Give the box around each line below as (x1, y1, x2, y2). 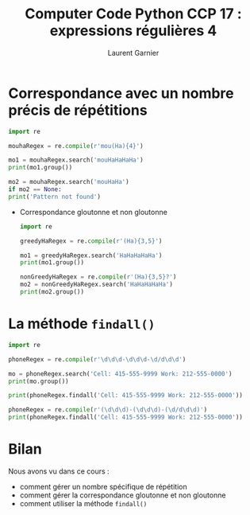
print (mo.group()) (8, 377, 69, 385)
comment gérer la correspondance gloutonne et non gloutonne (19, 490, 226, 500)
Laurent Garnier (107, 48, 160, 57)
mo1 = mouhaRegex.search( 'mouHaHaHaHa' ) (8, 156, 144, 164)
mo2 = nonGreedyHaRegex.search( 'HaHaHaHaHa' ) (19, 280, 173, 289)
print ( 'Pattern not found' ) (8, 193, 102, 201)
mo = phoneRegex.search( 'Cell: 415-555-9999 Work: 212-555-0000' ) (8, 369, 233, 378)
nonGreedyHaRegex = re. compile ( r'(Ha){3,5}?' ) (19, 273, 177, 281)
